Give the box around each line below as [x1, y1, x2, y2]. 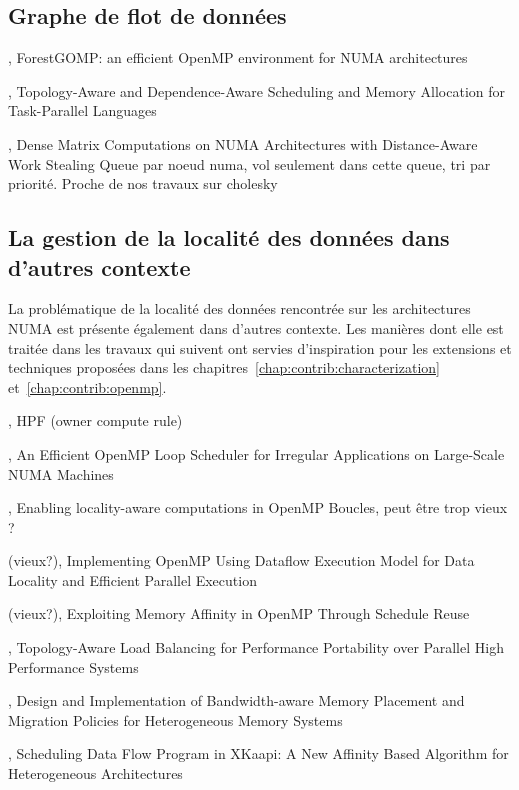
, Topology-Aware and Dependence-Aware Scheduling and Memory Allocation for [8, 80, 505, 101]
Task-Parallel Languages [8, 100, 157, 121]
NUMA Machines [8, 463, 114, 484]
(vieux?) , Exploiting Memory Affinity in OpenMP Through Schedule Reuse [8, 603, 470, 624]
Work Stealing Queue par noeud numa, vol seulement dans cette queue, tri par [8, 153, 491, 174]
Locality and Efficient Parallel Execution [8, 569, 257, 590]
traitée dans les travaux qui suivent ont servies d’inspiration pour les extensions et [8, 337, 512, 358]
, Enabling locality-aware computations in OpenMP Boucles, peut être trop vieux [8, 497, 508, 518]
